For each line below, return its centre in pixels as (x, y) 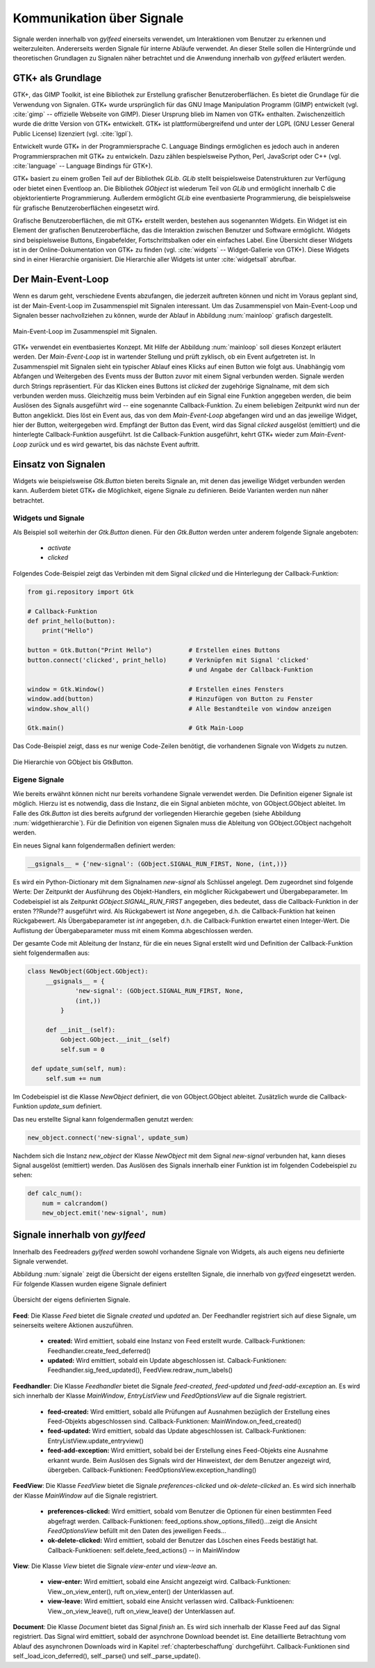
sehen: (23, 1175)
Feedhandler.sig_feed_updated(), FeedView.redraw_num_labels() (140, 1370)
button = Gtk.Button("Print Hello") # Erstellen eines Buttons (154, 650)
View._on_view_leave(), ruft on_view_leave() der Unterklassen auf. (141, 1611)
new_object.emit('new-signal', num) (104, 1213)
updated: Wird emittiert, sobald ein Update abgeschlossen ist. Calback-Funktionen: (167, 1361)
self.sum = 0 (82, 1049)
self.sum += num (73, 1078)
